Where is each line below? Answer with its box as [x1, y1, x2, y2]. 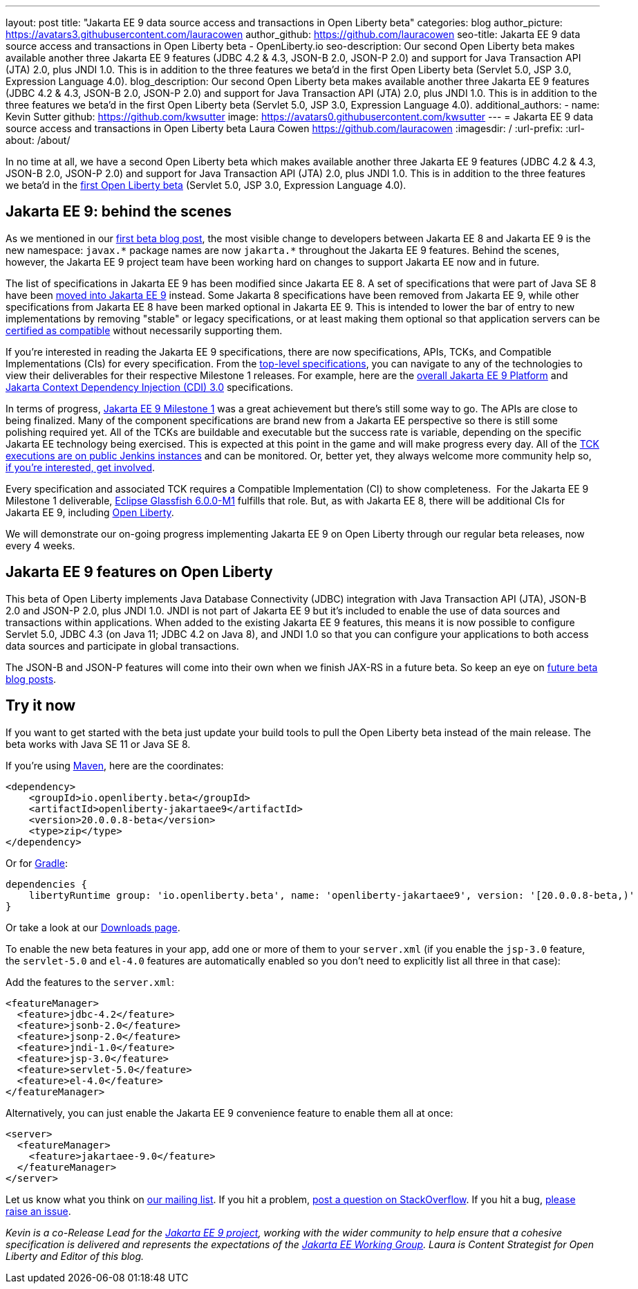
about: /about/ [6, 134, 71, 146]
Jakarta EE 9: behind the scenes [6, 203, 232, 221]
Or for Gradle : [6, 857, 68, 869]
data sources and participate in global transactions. [6, 639, 239, 652]
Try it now [6, 697, 76, 715]
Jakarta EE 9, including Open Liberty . [6, 506, 174, 518]
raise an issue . [6, 1205, 71, 1217]
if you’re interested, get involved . [6, 461, 156, 473]
